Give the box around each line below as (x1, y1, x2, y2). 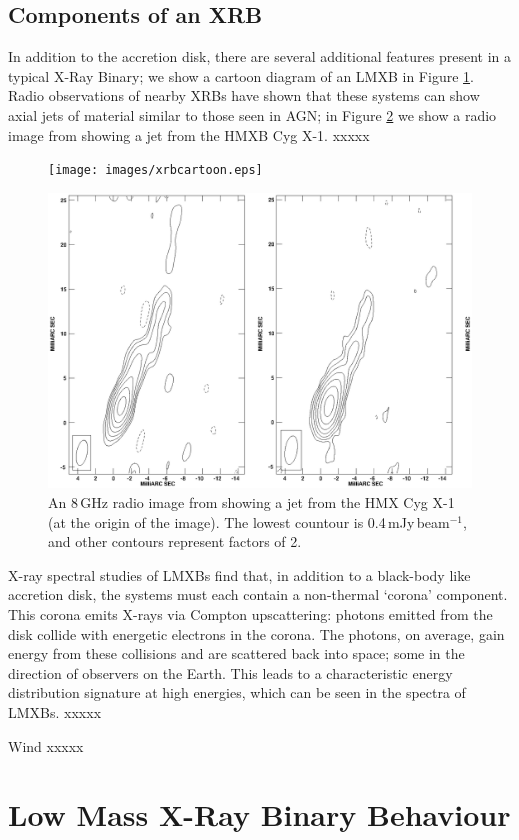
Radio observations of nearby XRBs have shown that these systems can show (8, 85, 480, 106)
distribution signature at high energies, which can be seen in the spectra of (8, 682, 466, 703)
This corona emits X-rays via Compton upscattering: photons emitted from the (8, 604, 493, 625)
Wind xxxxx (8, 735, 84, 756)
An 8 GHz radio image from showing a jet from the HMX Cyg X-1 (48, 492, 455, 513)
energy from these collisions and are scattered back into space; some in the (8, 643, 465, 664)
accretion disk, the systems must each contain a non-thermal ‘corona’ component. (8, 584, 508, 605)
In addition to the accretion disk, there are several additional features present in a (8, 46, 511, 67)
